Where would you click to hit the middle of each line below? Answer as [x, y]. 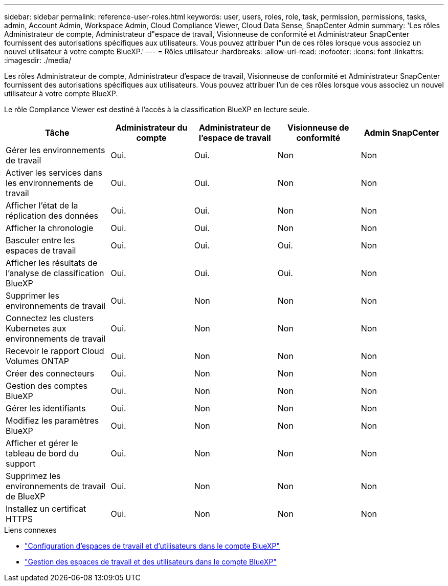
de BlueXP [26, 496]
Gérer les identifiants [46, 408]
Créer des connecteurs [50, 373]
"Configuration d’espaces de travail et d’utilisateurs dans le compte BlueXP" [152, 546]
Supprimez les [33, 476]
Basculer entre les [40, 240]
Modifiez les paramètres [52, 421]
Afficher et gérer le [42, 443]
